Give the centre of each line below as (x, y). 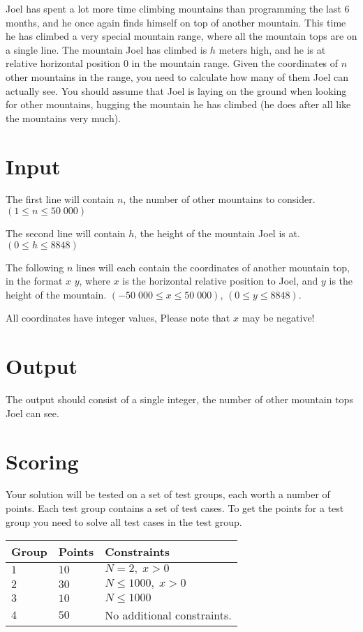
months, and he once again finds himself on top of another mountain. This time (176, 22)
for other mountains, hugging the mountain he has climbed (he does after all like (178, 104)
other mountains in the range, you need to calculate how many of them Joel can (177, 76)
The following (35, 267)
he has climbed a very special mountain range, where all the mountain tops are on (181, 36)
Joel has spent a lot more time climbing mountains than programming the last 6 (178, 8)
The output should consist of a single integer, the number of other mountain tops (179, 399)
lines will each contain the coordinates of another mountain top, (213, 267)
